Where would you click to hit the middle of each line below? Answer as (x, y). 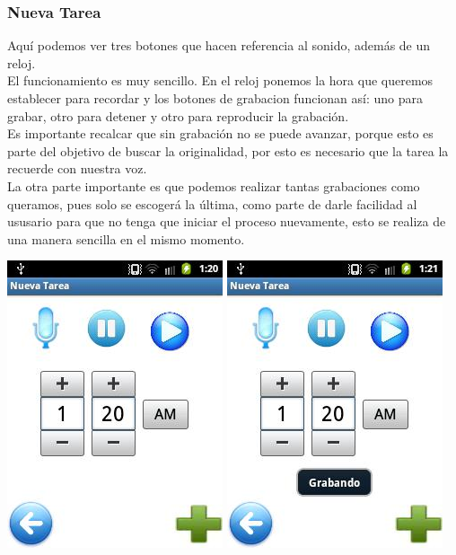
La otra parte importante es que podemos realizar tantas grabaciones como (214, 185)
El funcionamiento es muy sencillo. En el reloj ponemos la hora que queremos (220, 80)
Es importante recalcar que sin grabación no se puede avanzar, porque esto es (220, 133)
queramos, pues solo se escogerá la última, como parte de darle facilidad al (212, 203)
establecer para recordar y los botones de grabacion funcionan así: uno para (215, 98)
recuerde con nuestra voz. (77, 168)
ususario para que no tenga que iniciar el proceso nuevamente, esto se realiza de (227, 221)
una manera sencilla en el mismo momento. (126, 238)
